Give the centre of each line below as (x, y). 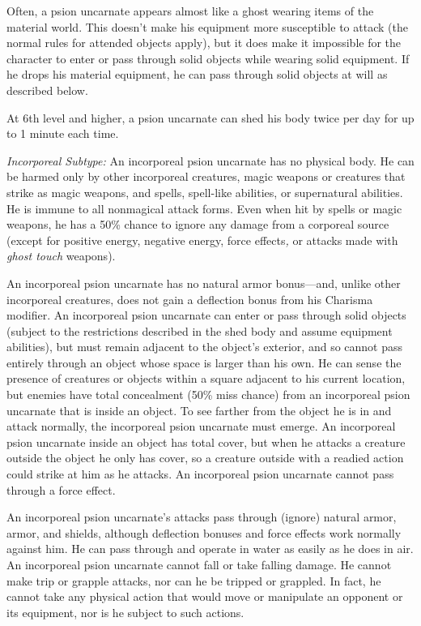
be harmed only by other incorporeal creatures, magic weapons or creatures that (206, 176)
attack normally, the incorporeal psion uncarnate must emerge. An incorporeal (201, 426)
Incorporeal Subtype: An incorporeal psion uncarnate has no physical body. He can (210, 160)
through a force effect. (61, 489)
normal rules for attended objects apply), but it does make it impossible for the (204, 43)
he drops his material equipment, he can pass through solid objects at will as (197, 74)
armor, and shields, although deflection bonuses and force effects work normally (204, 532)
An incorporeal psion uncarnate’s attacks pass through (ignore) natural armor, (202, 517)
